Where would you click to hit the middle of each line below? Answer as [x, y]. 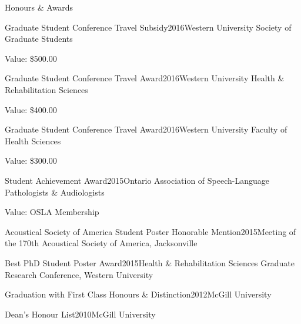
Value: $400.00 [31, 109]
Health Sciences [33, 140]
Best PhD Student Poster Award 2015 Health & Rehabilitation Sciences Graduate [150, 262]
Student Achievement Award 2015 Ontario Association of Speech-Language [137, 180]
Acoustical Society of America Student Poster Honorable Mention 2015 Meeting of [150, 231]
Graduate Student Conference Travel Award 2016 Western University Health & [145, 78]
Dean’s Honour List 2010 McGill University [80, 314]
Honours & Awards [39, 7]
